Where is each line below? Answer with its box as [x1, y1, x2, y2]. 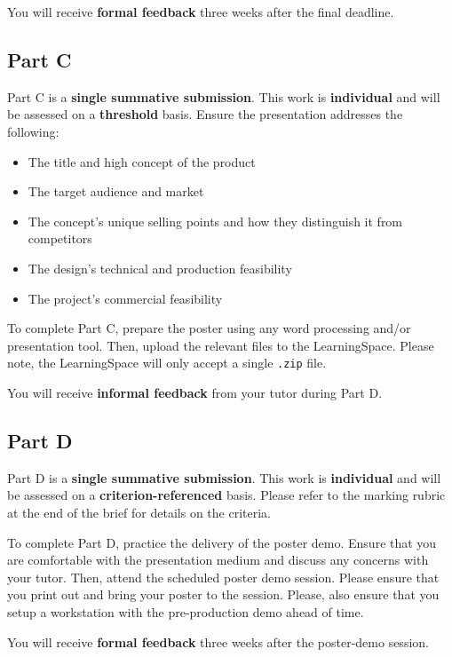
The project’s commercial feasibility [28, 289, 223, 307]
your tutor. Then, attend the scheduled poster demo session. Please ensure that [7, 567, 440, 586]
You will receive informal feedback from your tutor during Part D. [7, 383, 383, 401]
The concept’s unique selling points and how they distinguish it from [28, 211, 403, 230]
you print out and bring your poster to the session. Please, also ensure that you [7, 585, 440, 604]
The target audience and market [28, 182, 204, 201]
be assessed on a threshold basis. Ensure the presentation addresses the [7, 105, 403, 123]
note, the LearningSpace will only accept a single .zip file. [7, 353, 327, 372]
